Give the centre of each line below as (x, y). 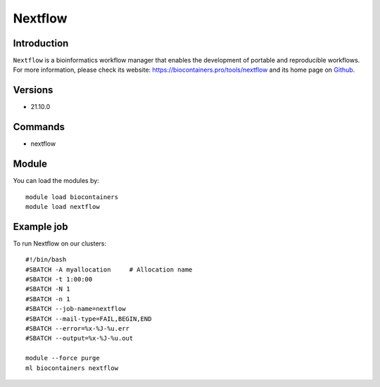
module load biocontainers (72, 197)
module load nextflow (63, 207)
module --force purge (63, 358)
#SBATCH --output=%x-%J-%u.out (80, 338)
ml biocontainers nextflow (72, 368)
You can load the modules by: (56, 181)
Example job (40, 226)
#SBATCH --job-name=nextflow (76, 309)
